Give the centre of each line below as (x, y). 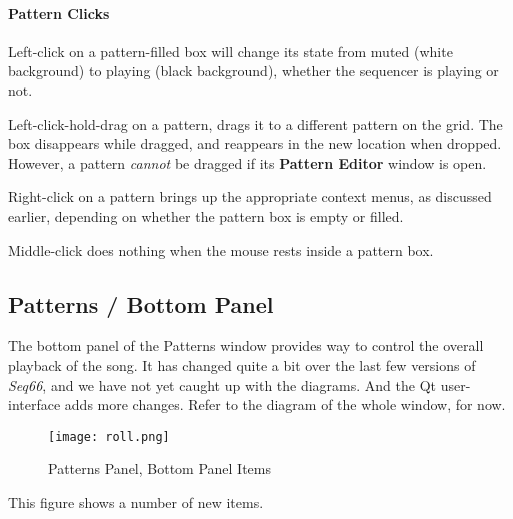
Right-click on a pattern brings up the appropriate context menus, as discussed (250, 196)
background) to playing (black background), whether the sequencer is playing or (253, 70)
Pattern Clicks (59, 12)
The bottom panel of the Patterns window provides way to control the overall (246, 345)
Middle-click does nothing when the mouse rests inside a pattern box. (221, 249)
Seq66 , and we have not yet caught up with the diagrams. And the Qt (222, 384)
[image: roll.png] (109, 436)
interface (34, 404)
